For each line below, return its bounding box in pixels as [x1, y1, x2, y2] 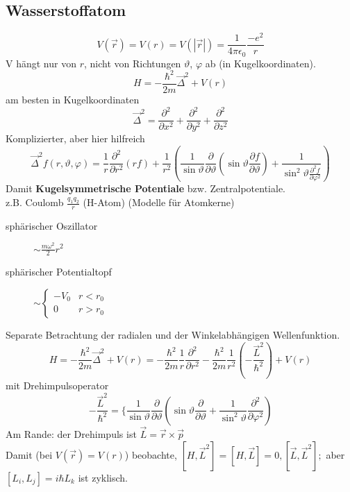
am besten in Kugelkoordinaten [6, 92, 140, 106]
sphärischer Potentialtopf [6, 264, 112, 279]
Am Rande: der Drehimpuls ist [6, 426, 137, 441]
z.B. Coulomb [6, 195, 64, 210]
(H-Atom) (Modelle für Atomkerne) [83, 195, 235, 210]
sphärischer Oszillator [6, 218, 98, 232]
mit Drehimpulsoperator [6, 378, 109, 392]
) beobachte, [124, 447, 177, 461]
